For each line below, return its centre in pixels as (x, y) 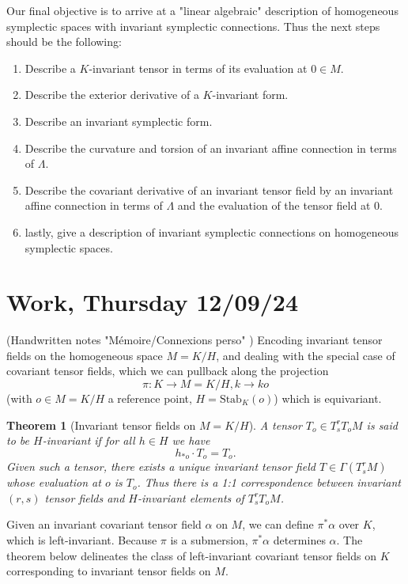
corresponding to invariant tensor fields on (109, 571)
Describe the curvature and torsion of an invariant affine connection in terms (211, 148)
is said (382, 425)
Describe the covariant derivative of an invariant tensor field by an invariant (209, 190)
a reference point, (150, 398)
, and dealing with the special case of (306, 355)
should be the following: (64, 42)
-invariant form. (250, 95)
